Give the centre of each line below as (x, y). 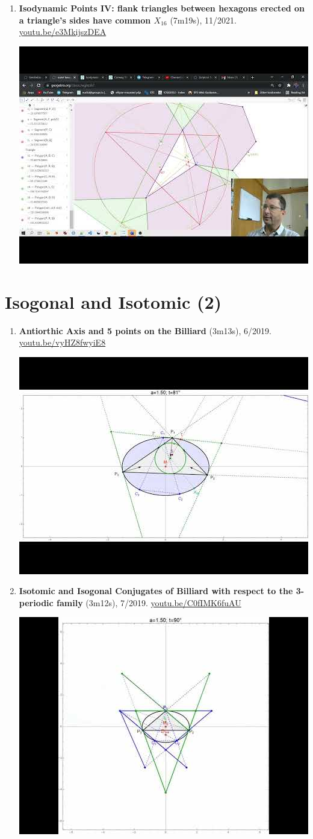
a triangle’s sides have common (85, 20)
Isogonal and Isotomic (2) (113, 301)
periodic (36, 602)
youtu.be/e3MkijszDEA (63, 32)
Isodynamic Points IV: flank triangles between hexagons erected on (162, 8)
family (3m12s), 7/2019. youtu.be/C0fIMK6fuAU (149, 602)
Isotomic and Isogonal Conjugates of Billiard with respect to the (156, 591)
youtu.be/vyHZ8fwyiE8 (62, 342)
